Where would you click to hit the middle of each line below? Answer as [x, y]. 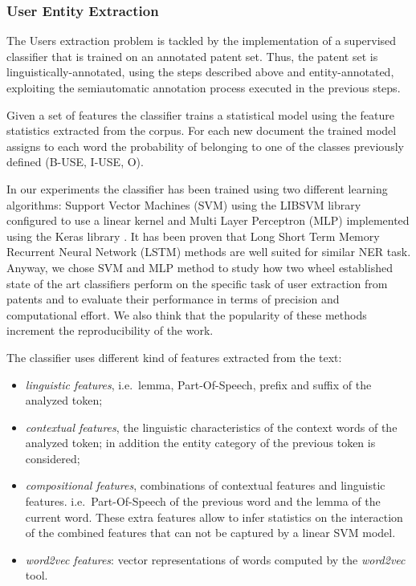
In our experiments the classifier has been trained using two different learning [197, 188]
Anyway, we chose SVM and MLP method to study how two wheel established [200, 267]
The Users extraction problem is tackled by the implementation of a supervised [202, 41]
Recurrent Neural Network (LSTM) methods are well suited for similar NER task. [209, 252]
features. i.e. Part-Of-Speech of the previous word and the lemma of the [203, 501]
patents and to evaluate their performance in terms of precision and [173, 299]
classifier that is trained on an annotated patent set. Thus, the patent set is [192, 56]
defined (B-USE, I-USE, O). [75, 162]
